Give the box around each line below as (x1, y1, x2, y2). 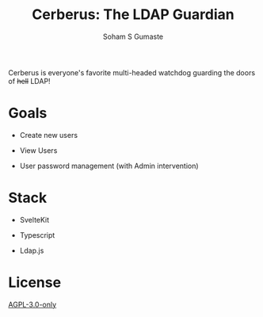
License (8, 273, 62, 291)
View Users (19, 145, 58, 155)
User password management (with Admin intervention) (19, 161, 200, 170)
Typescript (19, 230, 55, 239)
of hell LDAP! (8, 76, 51, 86)
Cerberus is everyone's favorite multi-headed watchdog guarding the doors (8, 67, 256, 77)
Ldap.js (19, 246, 44, 255)
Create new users (19, 130, 78, 139)
